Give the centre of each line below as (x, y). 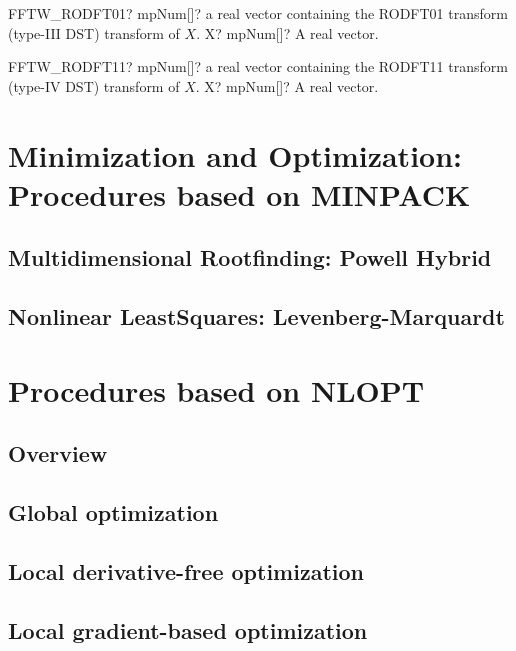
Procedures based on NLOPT (216, 389)
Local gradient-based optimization (188, 629)
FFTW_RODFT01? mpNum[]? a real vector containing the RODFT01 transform (258, 13)
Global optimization (113, 512)
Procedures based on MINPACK (239, 193)
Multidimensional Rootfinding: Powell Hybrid (250, 257)
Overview (58, 453)
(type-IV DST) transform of (94, 85)
